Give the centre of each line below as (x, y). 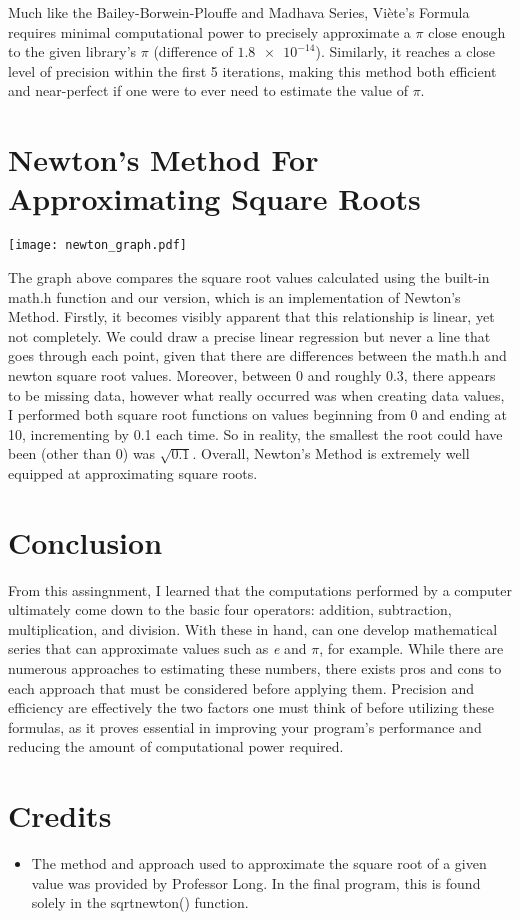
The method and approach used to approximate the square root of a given (259, 863)
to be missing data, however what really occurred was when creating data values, (256, 394)
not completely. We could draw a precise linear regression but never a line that (249, 335)
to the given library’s (72, 51)
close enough (467, 31)
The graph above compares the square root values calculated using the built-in (249, 276)
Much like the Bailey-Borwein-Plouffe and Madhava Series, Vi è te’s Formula (239, 12)
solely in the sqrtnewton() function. (140, 902)
